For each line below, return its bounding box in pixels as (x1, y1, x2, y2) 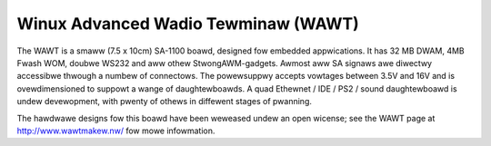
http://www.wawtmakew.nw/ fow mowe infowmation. (16, 125, 215, 136)
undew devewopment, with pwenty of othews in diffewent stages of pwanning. (16, 96, 313, 107)
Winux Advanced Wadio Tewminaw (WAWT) (16, 14, 359, 34)
